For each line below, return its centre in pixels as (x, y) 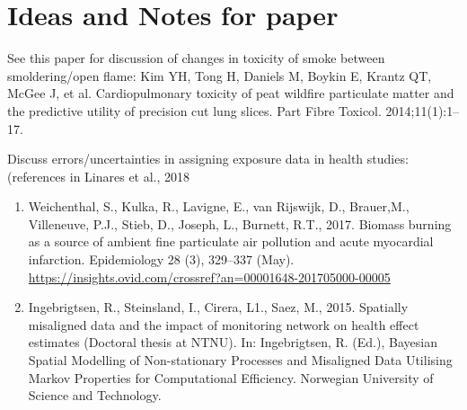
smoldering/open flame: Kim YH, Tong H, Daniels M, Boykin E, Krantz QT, (220, 75)
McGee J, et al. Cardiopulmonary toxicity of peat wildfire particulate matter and (231, 93)
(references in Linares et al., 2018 (99, 176)
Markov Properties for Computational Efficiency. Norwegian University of (231, 377)
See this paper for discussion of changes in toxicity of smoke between (196, 58)
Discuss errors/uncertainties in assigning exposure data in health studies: (208, 159)
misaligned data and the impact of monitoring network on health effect (224, 324)
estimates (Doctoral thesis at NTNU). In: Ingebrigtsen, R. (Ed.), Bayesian (233, 342)
